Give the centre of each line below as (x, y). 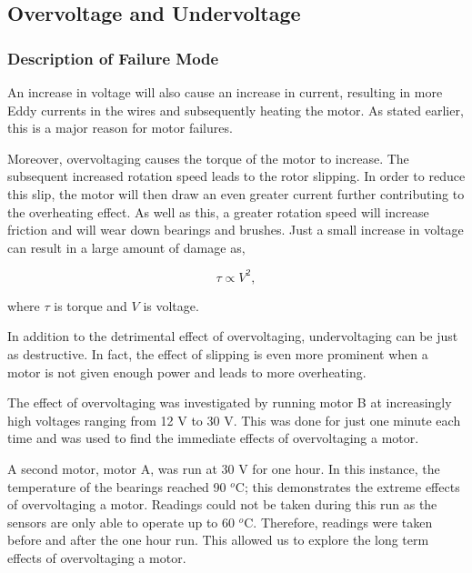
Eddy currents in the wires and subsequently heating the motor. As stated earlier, (236, 110)
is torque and (90, 305)
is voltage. (171, 305)
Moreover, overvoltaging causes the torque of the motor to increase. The (208, 158)
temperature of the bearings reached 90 (117, 486)
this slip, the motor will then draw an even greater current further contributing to (236, 193)
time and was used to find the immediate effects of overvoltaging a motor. (213, 438)
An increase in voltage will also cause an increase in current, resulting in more (225, 92)
